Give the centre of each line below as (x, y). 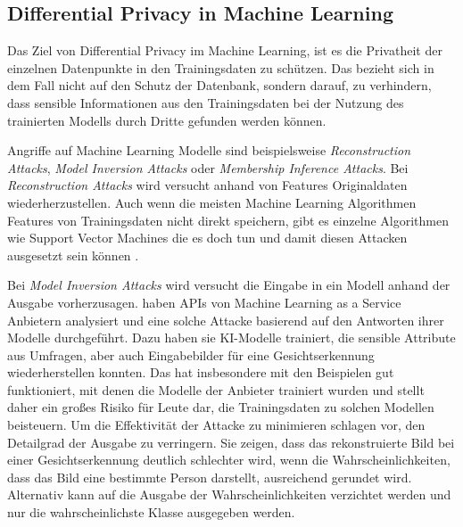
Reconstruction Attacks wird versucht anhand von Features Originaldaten (207, 185)
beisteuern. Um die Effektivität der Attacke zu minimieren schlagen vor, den (216, 425)
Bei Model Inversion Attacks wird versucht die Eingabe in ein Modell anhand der (229, 285)
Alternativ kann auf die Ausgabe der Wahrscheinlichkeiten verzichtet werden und (229, 494)
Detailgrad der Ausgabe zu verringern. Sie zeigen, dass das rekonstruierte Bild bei (231, 442)
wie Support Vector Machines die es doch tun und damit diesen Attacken (207, 238)
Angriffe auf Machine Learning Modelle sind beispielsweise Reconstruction (209, 150)
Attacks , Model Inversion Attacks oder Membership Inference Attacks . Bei (208, 167)
